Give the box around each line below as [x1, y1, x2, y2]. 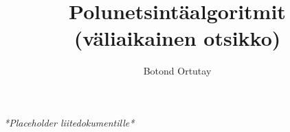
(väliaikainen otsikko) [74, 24, 281, 52]
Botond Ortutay [143, 64, 212, 78]
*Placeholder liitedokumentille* [4, 115, 135, 129]
